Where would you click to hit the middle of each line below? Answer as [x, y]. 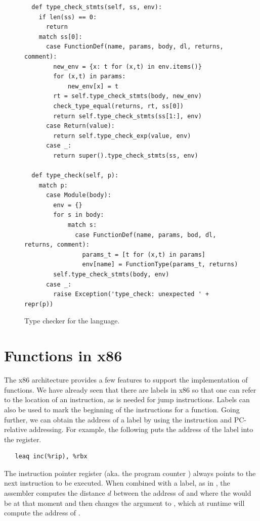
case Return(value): [80, 126]
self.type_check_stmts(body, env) [111, 275]
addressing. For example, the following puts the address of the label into [141, 429]
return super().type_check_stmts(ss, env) [126, 155]
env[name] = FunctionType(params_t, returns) [160, 265]
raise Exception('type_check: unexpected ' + [131, 294]
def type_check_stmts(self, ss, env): [97, 7]
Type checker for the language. [72, 321]
